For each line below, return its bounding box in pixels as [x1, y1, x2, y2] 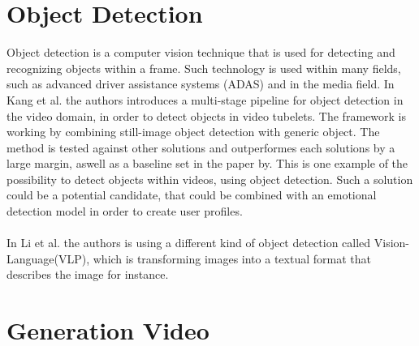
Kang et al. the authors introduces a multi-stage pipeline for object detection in [6, 91, 404, 108]
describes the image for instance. [6, 266, 169, 283]
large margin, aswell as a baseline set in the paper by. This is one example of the [6, 155, 408, 172]
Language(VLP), [6, 250, 90, 267]
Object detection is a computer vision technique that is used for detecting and [6, 44, 395, 61]
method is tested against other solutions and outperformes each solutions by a [6, 139, 395, 156]
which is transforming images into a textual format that [93, 250, 371, 267]
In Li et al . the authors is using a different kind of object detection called [6, 234, 371, 251]
